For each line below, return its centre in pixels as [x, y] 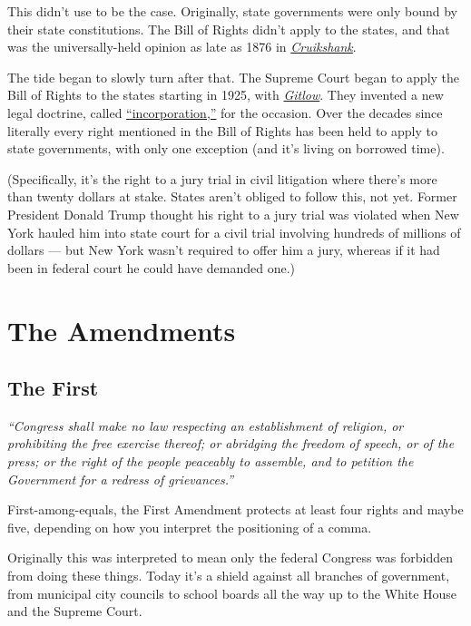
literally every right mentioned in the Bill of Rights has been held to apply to [222, 130]
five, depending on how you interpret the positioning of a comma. [190, 527]
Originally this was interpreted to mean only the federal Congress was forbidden [231, 558]
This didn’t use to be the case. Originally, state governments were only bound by [232, 11]
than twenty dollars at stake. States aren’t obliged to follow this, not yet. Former [232, 196]
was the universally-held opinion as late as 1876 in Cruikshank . [182, 47]
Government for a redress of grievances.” [121, 479]
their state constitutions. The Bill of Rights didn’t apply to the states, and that [229, 29]
